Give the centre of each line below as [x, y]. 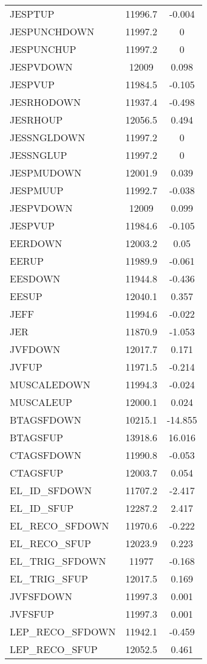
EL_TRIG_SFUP [49, 578]
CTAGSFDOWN [46, 455]
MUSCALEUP [41, 402]
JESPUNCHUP [43, 49]
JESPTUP [32, 14]
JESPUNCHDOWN [52, 31]
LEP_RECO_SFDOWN [63, 631]
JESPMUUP [37, 190]
